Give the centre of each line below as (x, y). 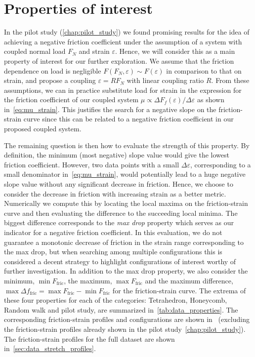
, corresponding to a (220, 164)
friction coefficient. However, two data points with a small (92, 164)
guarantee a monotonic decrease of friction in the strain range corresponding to (124, 242)
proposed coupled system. (43, 129)
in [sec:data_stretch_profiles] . (50, 348)
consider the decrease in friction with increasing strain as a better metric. (115, 193)
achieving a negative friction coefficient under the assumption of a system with (123, 41)
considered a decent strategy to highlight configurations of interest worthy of (120, 261)
